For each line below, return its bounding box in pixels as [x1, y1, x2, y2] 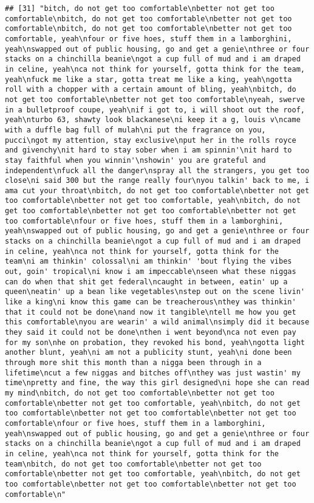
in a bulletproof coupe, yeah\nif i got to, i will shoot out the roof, [5, 105, 305, 114]
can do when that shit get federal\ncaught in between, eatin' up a [5, 277, 288, 286]
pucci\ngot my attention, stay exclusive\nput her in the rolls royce [5, 135, 296, 145]
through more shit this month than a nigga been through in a [5, 358, 262, 367]
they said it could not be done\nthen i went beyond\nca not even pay [5, 328, 296, 337]
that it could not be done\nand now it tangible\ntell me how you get [5, 307, 296, 317]
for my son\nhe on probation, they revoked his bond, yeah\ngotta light [5, 338, 305, 347]
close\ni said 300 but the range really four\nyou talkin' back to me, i [5, 176, 310, 185]
